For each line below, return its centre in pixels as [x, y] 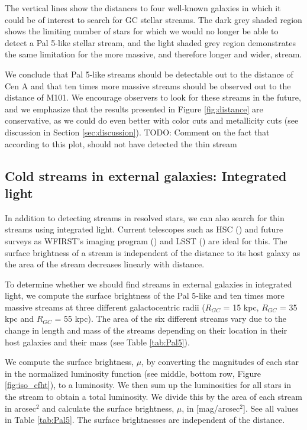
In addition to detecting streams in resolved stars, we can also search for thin [145, 217]
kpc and [20, 319]
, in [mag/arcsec [211, 408]
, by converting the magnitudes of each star [220, 362]
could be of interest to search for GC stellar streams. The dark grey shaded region [153, 19]
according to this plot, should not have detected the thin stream [121, 143]
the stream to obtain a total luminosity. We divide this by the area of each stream [153, 397]
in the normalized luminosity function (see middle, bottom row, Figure [133, 373]
